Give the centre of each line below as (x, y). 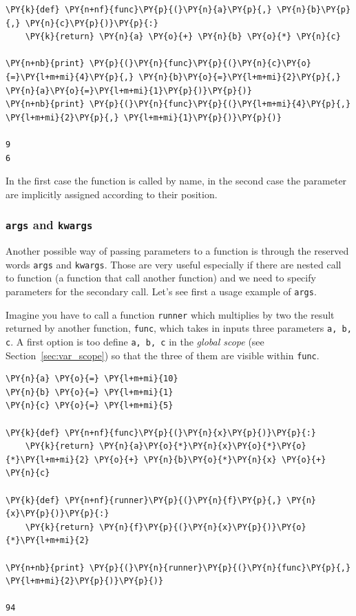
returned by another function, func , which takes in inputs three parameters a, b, (179, 328)
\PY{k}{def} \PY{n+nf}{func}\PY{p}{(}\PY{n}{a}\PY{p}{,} (139, 10)
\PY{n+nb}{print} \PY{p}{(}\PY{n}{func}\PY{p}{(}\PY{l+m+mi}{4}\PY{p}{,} (178, 104)
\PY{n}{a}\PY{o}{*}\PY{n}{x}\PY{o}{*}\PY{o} (203, 446)
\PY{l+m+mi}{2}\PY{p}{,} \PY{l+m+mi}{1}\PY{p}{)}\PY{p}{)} (144, 117)
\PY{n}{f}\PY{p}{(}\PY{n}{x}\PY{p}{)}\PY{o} (203, 527)
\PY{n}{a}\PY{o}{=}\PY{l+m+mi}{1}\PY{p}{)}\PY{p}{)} (129, 91)
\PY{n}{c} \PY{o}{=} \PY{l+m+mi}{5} (90, 406)
